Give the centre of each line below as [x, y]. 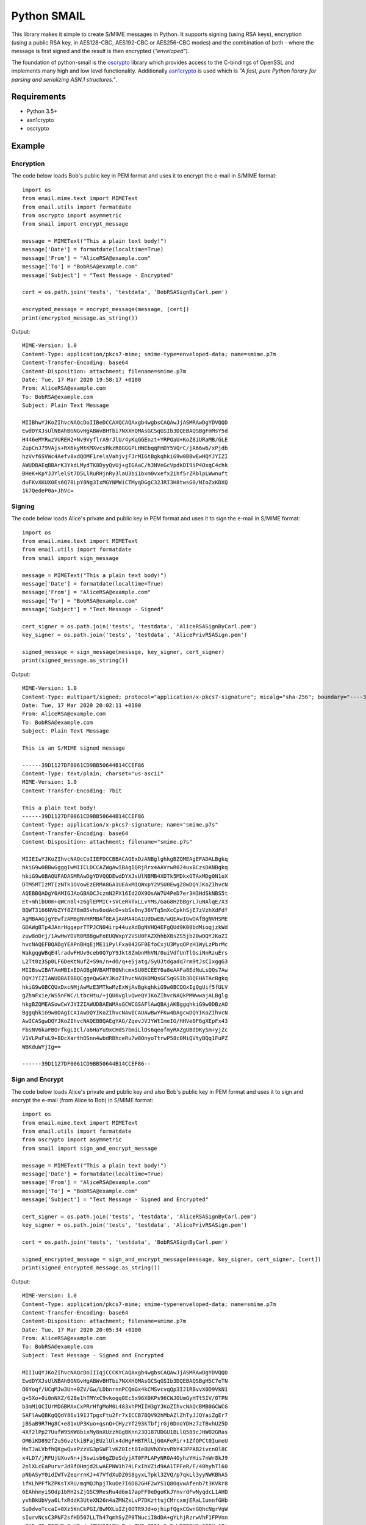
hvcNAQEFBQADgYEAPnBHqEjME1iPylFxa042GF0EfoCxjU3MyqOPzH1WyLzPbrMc [125, 944]
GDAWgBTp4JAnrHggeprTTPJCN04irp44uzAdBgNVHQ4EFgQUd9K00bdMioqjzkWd [125, 928]
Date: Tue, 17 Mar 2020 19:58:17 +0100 [82, 379]
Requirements [39, 97]
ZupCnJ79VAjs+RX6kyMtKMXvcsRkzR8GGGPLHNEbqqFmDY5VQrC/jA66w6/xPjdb [125, 448]
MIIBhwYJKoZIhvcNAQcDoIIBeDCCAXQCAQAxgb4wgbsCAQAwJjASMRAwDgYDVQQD [125, 422]
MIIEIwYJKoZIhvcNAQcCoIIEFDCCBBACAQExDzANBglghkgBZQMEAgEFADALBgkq [125, 859]
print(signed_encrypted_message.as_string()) [91, 1268]
